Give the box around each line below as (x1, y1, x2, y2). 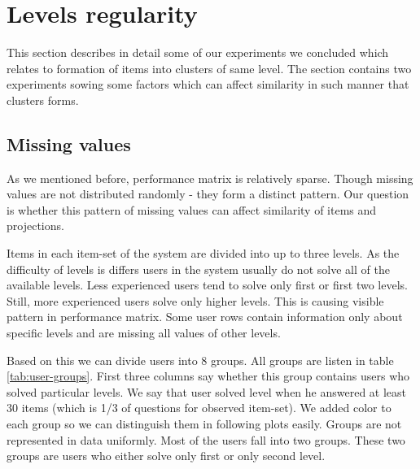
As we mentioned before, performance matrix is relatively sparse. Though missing (7, 169, 413, 186)
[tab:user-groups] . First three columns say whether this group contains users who (7, 367, 410, 384)
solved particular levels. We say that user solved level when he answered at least (7, 383, 407, 400)
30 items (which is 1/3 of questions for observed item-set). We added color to (7, 399, 392, 416)
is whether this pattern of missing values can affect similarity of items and (7, 201, 377, 218)
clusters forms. (7, 91, 79, 108)
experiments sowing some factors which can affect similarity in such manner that (7, 76, 409, 93)
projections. (7, 217, 64, 234)
